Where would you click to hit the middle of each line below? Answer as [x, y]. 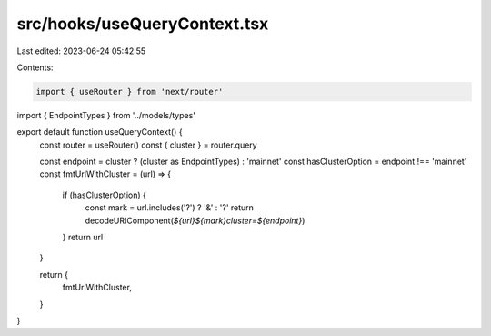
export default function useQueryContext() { [100, 132]
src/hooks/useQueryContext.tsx [143, 24]
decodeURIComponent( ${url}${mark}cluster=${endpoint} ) [195, 220]
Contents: [35, 67]
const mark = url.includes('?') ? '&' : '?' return [170, 208]
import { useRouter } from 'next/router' [130, 92]
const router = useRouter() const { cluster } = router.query [149, 145]
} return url [83, 238]
